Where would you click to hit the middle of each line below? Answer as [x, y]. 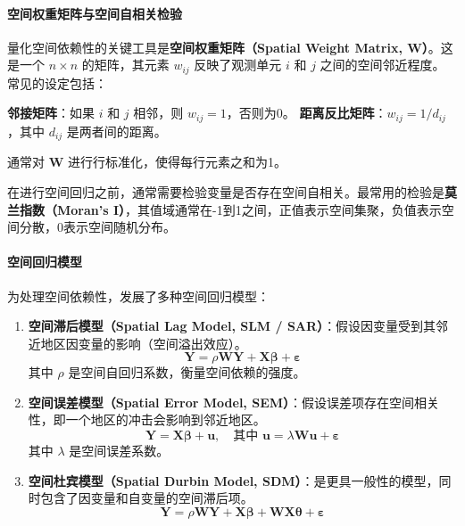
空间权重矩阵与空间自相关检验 [95, 13]
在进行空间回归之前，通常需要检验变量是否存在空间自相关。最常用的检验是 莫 [232, 191]
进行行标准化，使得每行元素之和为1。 [177, 162]
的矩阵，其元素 [125, 65]
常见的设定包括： [57, 82]
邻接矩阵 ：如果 [51, 113]
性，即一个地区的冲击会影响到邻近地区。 [147, 419]
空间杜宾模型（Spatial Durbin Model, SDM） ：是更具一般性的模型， [233, 480]
